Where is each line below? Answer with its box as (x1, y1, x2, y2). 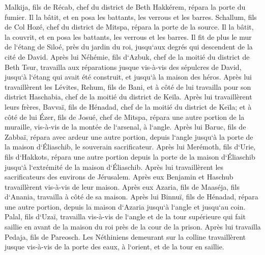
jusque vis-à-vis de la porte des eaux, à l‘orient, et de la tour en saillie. (5, 241, 224, 252)
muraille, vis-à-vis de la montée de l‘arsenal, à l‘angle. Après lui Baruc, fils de (5, 121, 246, 132)
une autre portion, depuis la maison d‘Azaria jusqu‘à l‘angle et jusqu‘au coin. (5, 201, 246, 212)
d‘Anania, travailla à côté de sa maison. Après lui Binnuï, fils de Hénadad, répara (5, 191, 258, 202)
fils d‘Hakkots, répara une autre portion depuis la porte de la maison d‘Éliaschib (5, 151, 255, 162)
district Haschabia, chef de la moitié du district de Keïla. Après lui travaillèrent (5, 91, 252, 102)
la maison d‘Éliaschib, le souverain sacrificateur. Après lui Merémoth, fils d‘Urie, (5, 141, 256, 152)
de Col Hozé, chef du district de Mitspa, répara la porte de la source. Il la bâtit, (5, 21, 254, 32)
